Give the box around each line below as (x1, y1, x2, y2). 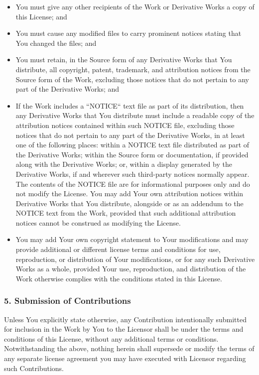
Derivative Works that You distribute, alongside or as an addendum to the (15, 198, 244, 208)
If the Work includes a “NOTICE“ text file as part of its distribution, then (15, 100, 244, 111)
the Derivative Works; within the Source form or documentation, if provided (15, 149, 249, 159)
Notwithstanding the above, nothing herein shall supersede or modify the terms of (4, 343, 255, 354)
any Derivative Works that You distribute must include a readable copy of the (15, 110, 255, 121)
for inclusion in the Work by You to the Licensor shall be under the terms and (4, 324, 244, 334)
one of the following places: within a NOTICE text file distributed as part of (15, 139, 250, 150)
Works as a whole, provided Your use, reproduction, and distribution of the (15, 263, 246, 274)
